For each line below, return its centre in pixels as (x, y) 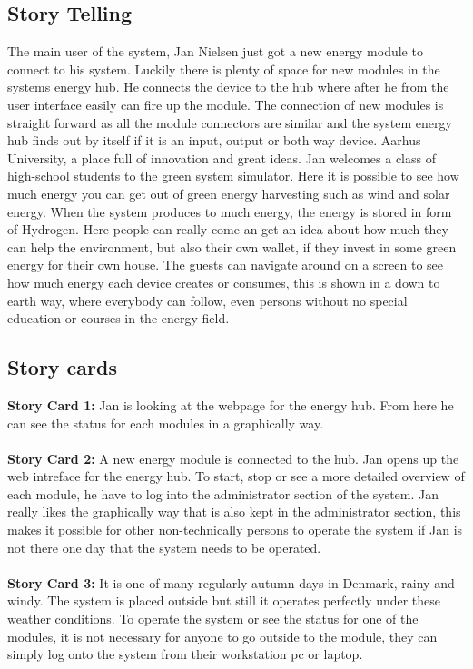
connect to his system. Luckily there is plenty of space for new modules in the (224, 69)
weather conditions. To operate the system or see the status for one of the (213, 619)
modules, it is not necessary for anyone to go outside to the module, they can (222, 636)
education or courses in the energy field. (118, 318)
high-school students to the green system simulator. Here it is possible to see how (233, 176)
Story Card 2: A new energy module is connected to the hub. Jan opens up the (233, 458)
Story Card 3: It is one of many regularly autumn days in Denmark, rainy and (231, 582)
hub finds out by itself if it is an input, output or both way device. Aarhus (214, 140)
